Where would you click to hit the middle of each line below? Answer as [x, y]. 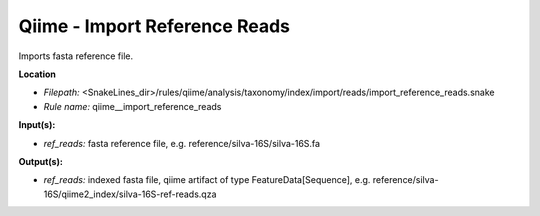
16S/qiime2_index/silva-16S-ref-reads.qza [130, 194]
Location [37, 74]
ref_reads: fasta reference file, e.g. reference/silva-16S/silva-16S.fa [181, 143]
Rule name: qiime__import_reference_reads [132, 106]
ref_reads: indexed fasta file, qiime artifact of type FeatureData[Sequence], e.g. [207, 180]
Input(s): [37, 125]
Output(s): [41, 161]
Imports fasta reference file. [76, 56]
